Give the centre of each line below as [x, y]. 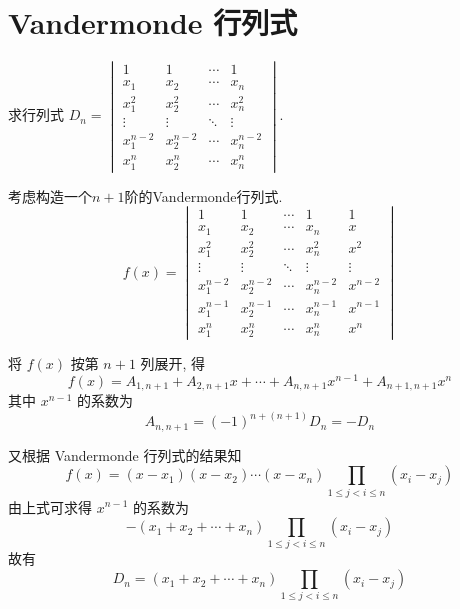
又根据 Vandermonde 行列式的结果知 [125, 454]
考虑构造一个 [50, 195]
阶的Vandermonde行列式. [203, 195]
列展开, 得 [173, 363]
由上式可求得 [50, 506]
